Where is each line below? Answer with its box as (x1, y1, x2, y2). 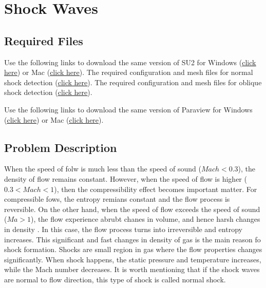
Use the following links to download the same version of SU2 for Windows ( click (4, 56, 256, 67)
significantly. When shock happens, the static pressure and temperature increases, (4, 254, 261, 264)
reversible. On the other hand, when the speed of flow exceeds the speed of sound (4, 203, 260, 214)
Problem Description (4, 139, 117, 155)
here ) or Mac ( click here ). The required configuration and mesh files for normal (4, 67, 253, 78)
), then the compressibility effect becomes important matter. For (54, 183, 257, 194)
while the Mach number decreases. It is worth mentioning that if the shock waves (4, 264, 260, 275)
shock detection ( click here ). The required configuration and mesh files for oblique (4, 76, 262, 87)
